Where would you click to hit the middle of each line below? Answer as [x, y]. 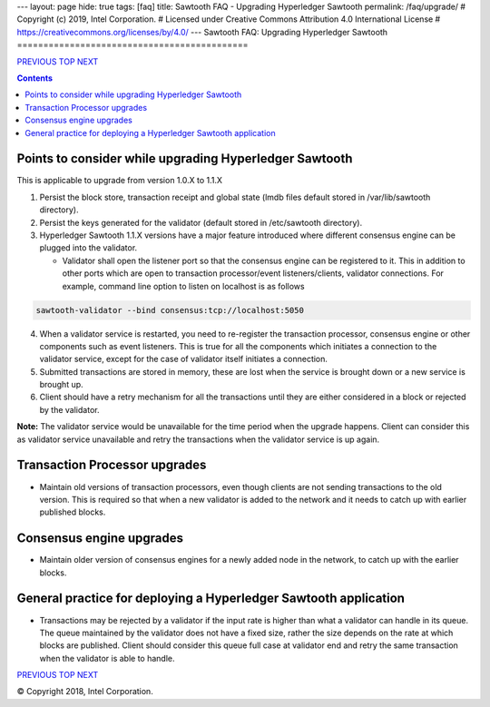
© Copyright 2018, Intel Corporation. [85, 692]
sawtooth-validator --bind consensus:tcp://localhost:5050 [170, 310]
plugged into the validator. [88, 248]
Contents [35, 78]
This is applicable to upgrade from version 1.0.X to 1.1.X [119, 181]
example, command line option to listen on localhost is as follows [183, 286]
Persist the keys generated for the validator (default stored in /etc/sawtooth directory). [201, 222]
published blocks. [73, 512]
